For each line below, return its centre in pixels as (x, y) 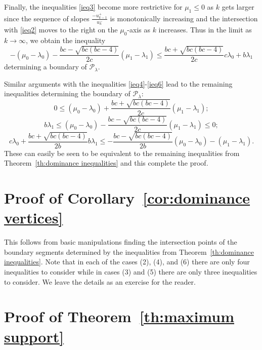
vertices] (34, 218)
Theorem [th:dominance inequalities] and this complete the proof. (106, 163)
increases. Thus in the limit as (205, 30)
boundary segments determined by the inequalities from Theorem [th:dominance (129, 251)
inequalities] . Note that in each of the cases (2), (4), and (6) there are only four (127, 262)
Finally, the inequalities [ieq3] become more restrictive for (93, 7)
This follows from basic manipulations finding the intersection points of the (121, 242)
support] (34, 336)
